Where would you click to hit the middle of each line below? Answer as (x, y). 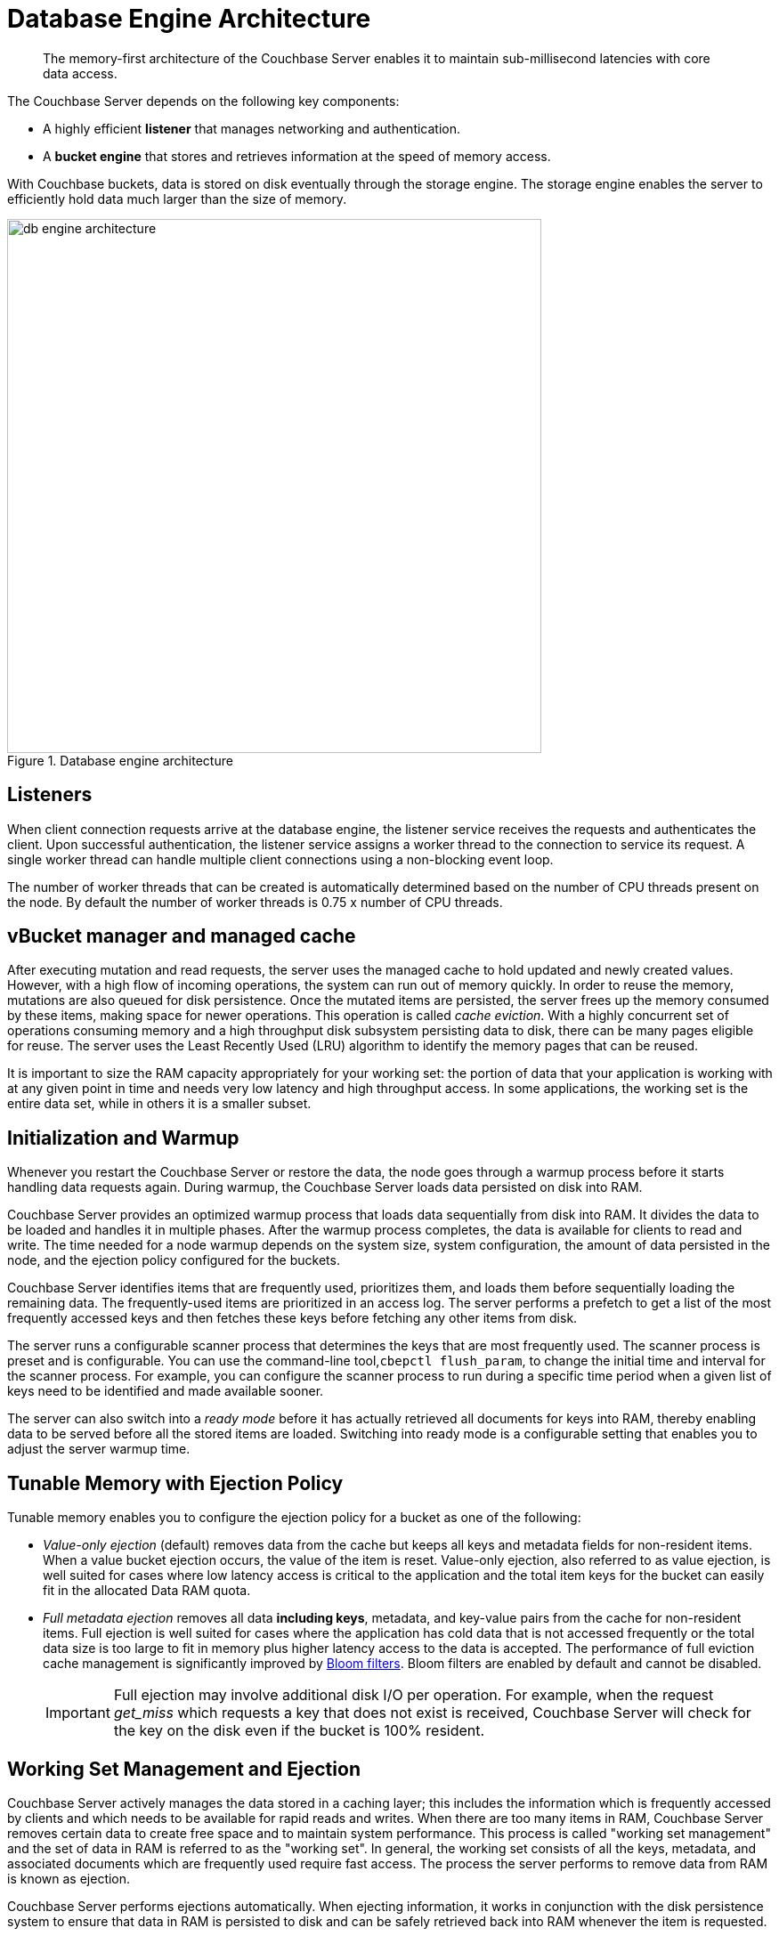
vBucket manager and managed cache (182, 936)
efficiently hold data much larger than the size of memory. (177, 198)
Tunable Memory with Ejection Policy (175, 1483)
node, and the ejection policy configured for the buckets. (174, 1260)
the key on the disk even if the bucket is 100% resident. (299, 1731)
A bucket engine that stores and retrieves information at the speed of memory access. (297, 156)
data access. (80, 73)
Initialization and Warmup (123, 1138)
